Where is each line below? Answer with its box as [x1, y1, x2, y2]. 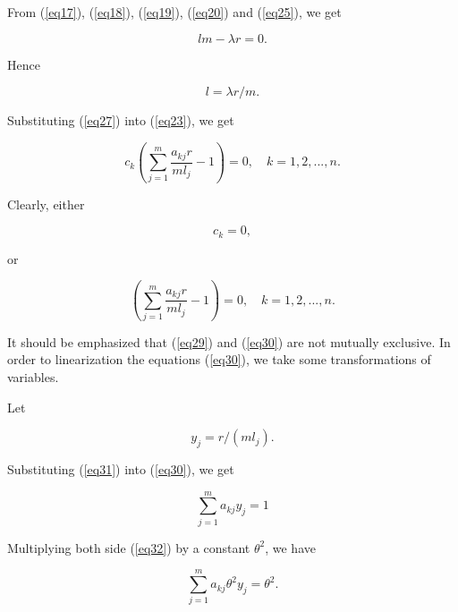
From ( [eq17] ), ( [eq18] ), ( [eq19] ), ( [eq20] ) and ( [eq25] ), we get [7, 3, 342, 21]
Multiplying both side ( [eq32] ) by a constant [7, 538, 250, 557]
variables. [7, 368, 59, 387]
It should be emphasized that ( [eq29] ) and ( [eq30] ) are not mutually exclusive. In [7, 332, 451, 351]
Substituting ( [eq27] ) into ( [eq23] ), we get [7, 111, 234, 130]
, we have [265, 538, 316, 557]
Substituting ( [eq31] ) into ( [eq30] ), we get [7, 460, 234, 479]
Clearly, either [7, 194, 85, 213]
